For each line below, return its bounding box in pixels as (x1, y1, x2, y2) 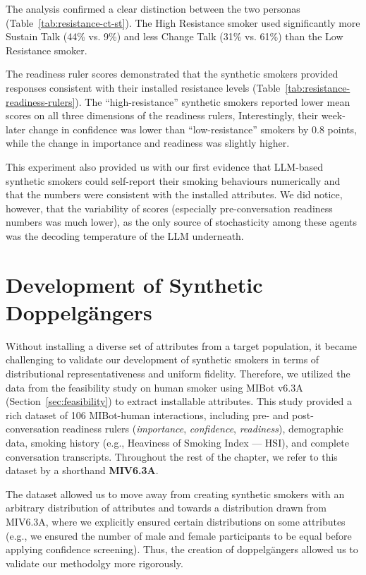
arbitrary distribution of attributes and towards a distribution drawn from (6, 500, 327, 515)
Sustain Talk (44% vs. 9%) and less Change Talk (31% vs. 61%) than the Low (6, 29, 343, 44)
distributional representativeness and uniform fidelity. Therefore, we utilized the (6, 366, 350, 380)
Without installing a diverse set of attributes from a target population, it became (6, 338, 357, 353)
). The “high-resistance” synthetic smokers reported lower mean (75, 94, 350, 109)
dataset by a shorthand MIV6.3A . (6, 463, 159, 478)
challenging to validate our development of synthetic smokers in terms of (6, 352, 319, 367)
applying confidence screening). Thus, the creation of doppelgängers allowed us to (6, 542, 358, 557)
